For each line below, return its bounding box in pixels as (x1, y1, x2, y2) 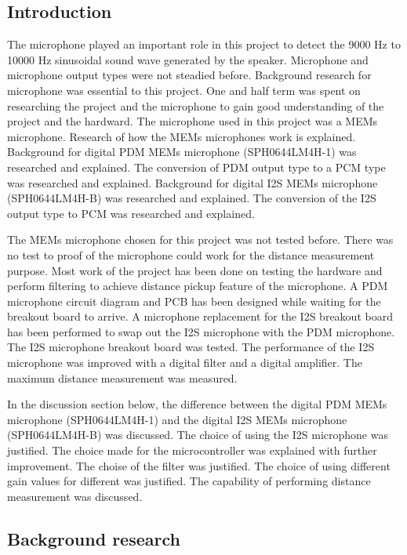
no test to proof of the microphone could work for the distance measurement (7, 246, 375, 263)
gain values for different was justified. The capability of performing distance (7, 473, 371, 489)
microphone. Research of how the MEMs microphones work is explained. (7, 128, 356, 144)
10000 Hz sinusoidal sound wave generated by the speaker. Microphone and (7, 51, 369, 67)
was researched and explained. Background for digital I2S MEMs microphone (7, 174, 378, 190)
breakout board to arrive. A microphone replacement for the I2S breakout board (7, 308, 393, 325)
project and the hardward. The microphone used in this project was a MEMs (7, 113, 378, 129)
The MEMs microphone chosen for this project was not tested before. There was (7, 231, 394, 248)
